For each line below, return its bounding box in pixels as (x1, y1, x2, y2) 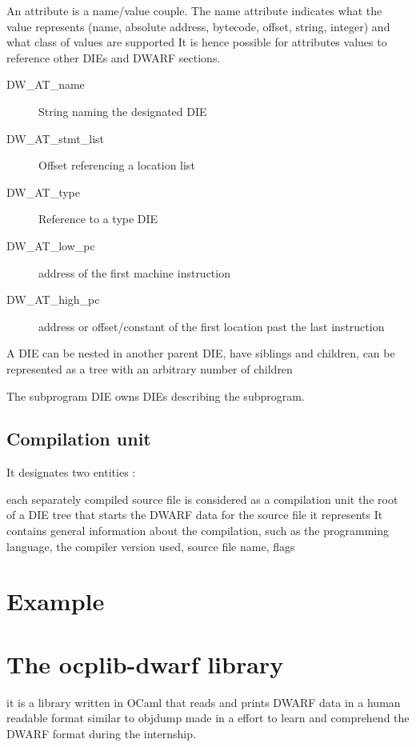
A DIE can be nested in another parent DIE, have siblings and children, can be (6, 345, 395, 362)
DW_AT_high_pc (6, 291, 100, 308)
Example (6, 585, 105, 617)
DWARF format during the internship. (6, 725, 196, 741)
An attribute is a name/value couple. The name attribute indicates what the (6, 2, 382, 18)
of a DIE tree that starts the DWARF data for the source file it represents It (6, 506, 383, 523)
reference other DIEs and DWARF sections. (6, 49, 221, 66)
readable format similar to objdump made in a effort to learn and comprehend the (6, 709, 410, 726)
